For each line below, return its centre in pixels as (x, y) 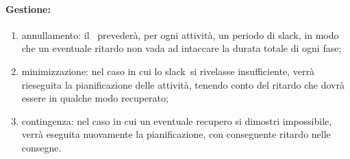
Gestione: (28, 9)
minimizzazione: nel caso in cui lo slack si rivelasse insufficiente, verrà (168, 71)
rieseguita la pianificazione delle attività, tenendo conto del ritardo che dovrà (183, 84)
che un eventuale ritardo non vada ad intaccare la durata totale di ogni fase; (182, 48)
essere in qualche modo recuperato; (95, 98)
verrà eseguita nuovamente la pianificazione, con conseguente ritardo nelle (176, 134)
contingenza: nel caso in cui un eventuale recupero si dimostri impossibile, (177, 120)
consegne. (41, 147)
